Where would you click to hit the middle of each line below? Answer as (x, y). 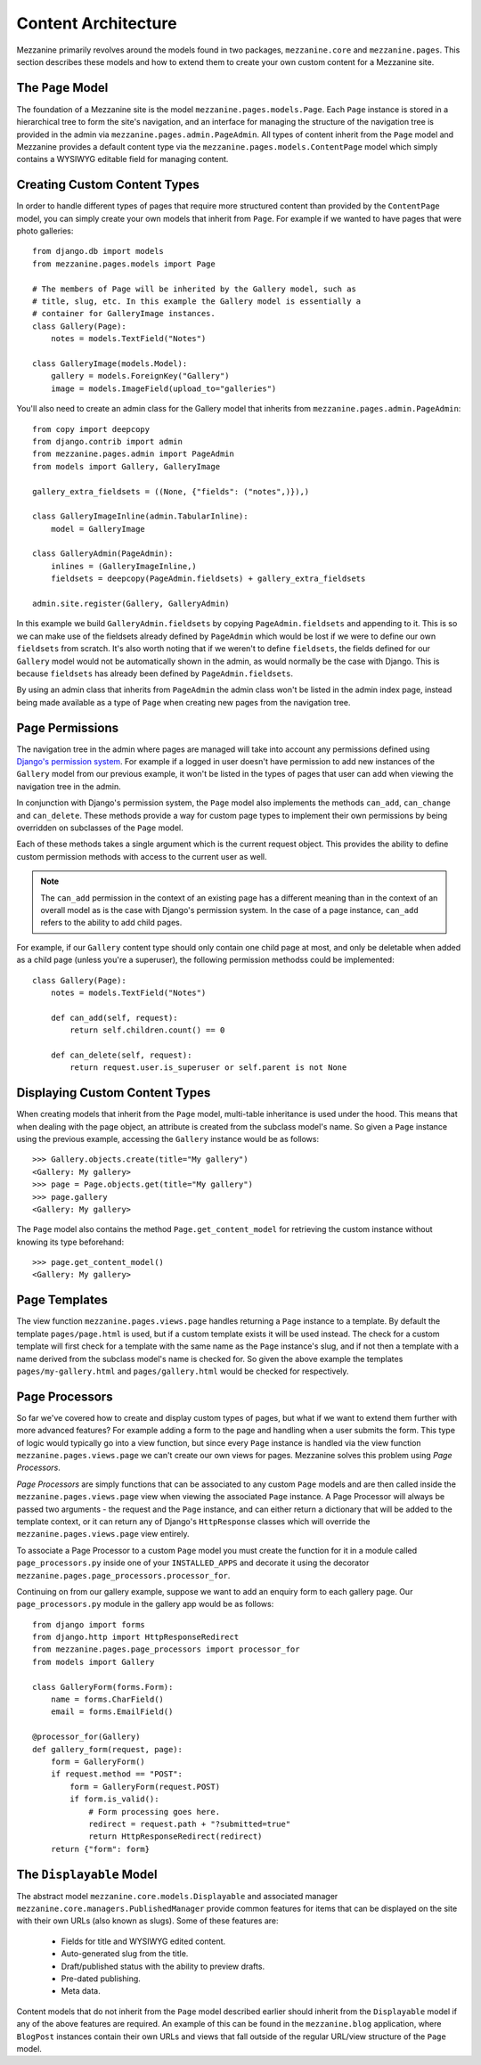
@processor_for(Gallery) (86, 1737)
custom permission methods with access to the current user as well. (142, 856)
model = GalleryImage (98, 529)
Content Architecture (97, 23)
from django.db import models (98, 251)
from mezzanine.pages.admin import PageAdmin (134, 454)
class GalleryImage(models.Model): (110, 364)
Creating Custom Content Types (108, 185)
